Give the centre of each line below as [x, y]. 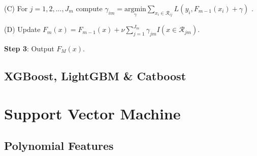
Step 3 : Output [29, 49]
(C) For [16, 8]
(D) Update [22, 29]
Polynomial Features [59, 146]
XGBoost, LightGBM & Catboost [95, 76]
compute [89, 8]
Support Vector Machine [92, 113]
